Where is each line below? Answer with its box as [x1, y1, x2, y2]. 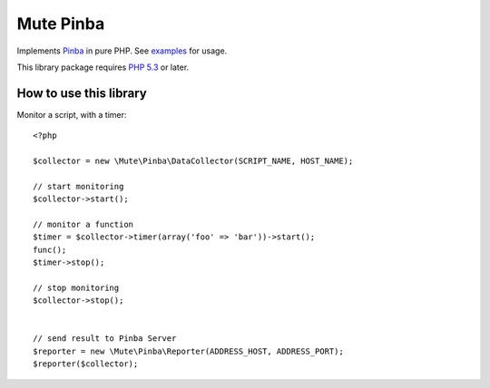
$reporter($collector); [33, 359, 139, 369]
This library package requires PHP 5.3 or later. [16, 62, 190, 73]
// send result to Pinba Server [33, 334, 177, 344]
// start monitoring [33, 181, 124, 191]
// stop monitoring [33, 282, 120, 293]
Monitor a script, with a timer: [16, 109, 127, 120]
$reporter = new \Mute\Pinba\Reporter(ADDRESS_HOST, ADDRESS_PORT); [33, 345, 344, 356]
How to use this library [16, 85, 147, 101]
